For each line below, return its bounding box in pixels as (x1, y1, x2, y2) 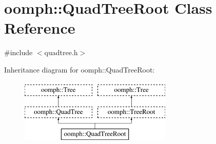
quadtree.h (44, 47, 78, 58)
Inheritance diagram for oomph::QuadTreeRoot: (4, 64, 155, 75)
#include (4, 47, 33, 58)
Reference (4, 17, 75, 38)
